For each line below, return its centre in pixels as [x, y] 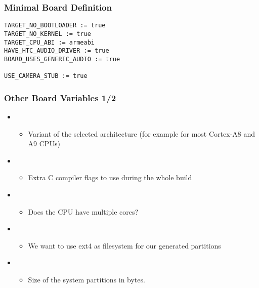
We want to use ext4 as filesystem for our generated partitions [124, 245]
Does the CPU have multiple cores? [83, 211]
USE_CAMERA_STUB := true [46, 76]
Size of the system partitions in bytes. [87, 279]
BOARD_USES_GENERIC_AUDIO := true [62, 59]
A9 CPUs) [44, 143]
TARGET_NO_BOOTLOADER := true [55, 26]
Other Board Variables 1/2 [60, 97]
